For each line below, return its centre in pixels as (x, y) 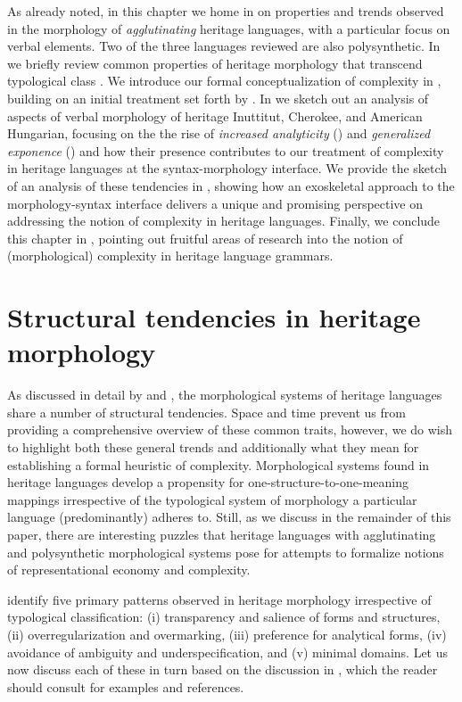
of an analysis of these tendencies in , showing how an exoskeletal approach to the (231, 185)
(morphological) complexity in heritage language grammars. (170, 256)
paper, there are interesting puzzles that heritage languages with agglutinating (222, 534)
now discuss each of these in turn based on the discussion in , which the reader (223, 669)
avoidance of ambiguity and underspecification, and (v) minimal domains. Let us (228, 652)
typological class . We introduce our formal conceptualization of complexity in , (224, 81)
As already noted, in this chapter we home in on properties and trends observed (226, 11)
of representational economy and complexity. (129, 570)
